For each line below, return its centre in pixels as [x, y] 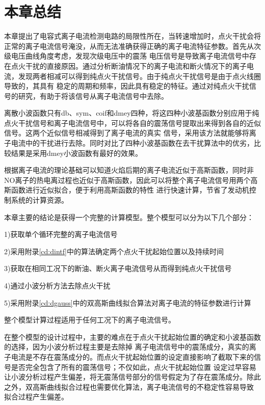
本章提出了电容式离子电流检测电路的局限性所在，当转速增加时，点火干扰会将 [132, 36]
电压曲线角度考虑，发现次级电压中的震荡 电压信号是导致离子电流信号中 [130, 56]
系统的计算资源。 [39, 200]
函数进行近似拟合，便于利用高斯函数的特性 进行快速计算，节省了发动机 [130, 190]
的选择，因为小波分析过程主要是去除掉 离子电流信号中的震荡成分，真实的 [127, 347]
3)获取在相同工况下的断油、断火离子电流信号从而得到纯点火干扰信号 [118, 268]
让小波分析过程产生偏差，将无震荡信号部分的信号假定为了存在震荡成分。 [125, 377]
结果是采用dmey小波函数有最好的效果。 [77, 153]
